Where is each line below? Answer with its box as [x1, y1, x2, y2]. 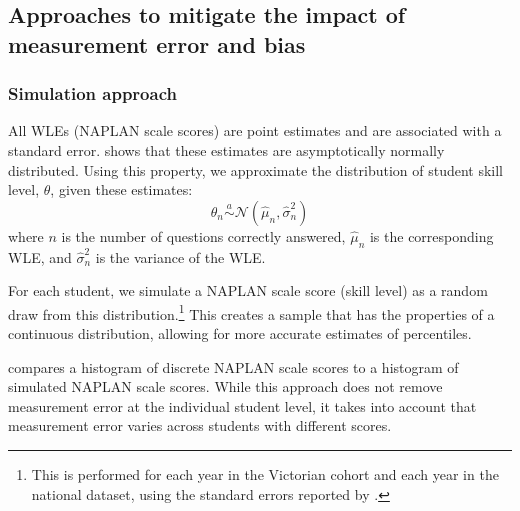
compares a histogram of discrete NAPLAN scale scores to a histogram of [8, 356, 459, 377]
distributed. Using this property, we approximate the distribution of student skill [8, 159, 504, 180]
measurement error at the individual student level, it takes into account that [8, 395, 477, 416]
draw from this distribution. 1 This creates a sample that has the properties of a [8, 300, 495, 324]
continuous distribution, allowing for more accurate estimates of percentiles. [8, 323, 472, 343]
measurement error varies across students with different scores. [8, 415, 392, 436]
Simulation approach [8, 81, 177, 106]
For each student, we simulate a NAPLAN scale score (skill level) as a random [8, 280, 488, 301]
